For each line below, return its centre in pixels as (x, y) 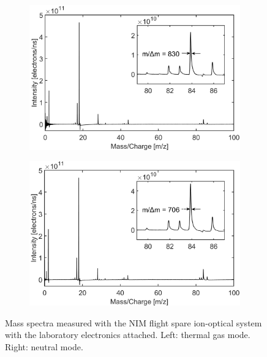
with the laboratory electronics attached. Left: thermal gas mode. (128, 335)
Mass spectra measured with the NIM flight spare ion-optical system (133, 322)
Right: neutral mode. (44, 347)
